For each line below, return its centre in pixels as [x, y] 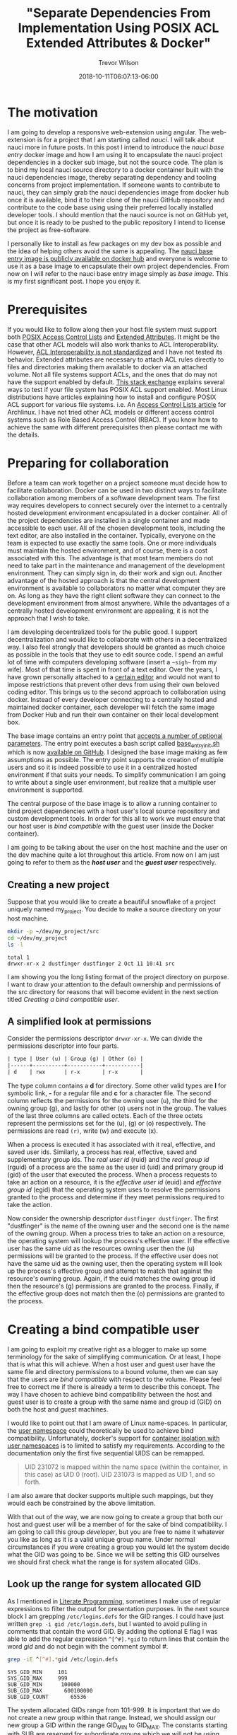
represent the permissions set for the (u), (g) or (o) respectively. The [107, 1124]
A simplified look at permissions [79, 1021]
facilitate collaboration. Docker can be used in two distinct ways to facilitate [117, 490]
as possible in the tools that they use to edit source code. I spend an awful [115, 654]
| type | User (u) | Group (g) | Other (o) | [75, 1059]
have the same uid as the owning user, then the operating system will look [115, 1264]
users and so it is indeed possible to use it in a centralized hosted [102, 767]
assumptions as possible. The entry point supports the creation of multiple [115, 760]
